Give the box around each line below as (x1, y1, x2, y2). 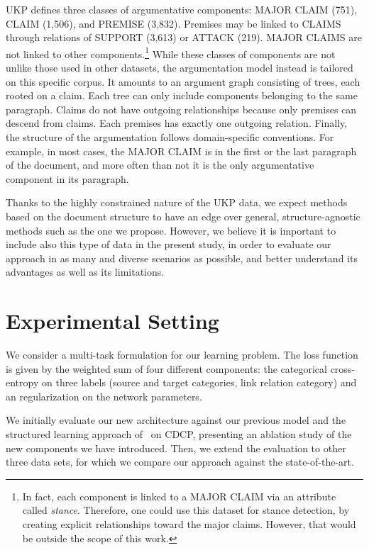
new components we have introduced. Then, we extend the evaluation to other (6, 440, 346, 455)
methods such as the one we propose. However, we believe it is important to (6, 223, 336, 237)
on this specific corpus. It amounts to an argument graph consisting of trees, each (6, 74, 360, 89)
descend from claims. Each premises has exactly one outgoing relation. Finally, (6, 116, 348, 130)
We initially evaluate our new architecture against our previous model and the (6, 412, 346, 427)
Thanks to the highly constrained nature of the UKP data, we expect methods (6, 195, 348, 210)
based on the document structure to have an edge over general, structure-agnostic (6, 208, 360, 223)
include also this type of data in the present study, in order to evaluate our (6, 237, 331, 252)
